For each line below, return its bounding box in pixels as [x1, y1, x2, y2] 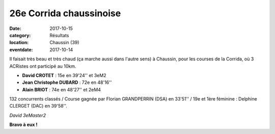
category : [9, 32, 31, 38]
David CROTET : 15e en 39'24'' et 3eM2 [22, 72, 106, 78]
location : [9, 40, 29, 46]
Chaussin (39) [49, 40, 79, 46]
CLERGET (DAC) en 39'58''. [9, 103, 67, 109]
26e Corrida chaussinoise [9, 8, 121, 19]
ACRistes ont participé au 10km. [9, 63, 76, 69]
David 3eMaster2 [9, 112, 46, 118]
